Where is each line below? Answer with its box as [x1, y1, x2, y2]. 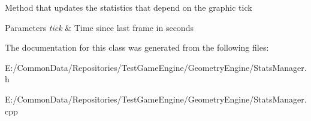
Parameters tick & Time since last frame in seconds [5, 21, 194, 33]
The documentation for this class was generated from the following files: [5, 41, 269, 54]
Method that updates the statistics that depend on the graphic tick [5, 1, 252, 13]
